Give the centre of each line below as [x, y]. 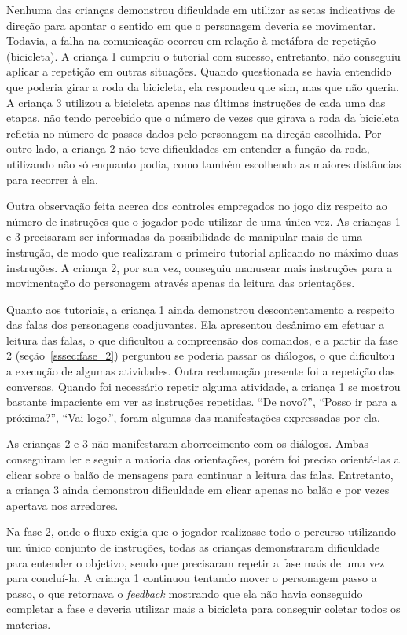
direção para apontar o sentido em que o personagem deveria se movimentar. [191, 25]
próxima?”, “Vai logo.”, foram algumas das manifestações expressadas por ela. [193, 417]
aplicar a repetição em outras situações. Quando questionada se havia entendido [199, 71]
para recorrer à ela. [52, 179]
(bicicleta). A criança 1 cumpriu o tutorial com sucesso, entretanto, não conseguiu [203, 55]
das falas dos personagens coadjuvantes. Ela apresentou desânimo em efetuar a [196, 325]
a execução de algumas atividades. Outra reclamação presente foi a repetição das [201, 371]
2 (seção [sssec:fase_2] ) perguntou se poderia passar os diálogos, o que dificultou [201, 355]
